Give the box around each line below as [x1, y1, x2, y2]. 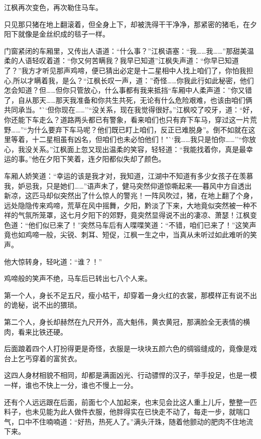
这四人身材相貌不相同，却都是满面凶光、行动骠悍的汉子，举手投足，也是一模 [4, 370, 257, 380]
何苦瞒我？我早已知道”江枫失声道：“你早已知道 [84, 55, 239, 66]
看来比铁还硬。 [18, 326, 67, 337]
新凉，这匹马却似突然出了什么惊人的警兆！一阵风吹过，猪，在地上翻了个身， [4, 190, 257, 201]
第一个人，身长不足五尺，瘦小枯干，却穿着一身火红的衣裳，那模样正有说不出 [4, 289, 257, 300]
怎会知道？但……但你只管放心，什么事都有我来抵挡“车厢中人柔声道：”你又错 [4, 85, 252, 95]
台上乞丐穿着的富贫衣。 [4, 353, 81, 363]
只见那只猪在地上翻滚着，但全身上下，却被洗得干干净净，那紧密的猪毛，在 [4, 19, 250, 29]
